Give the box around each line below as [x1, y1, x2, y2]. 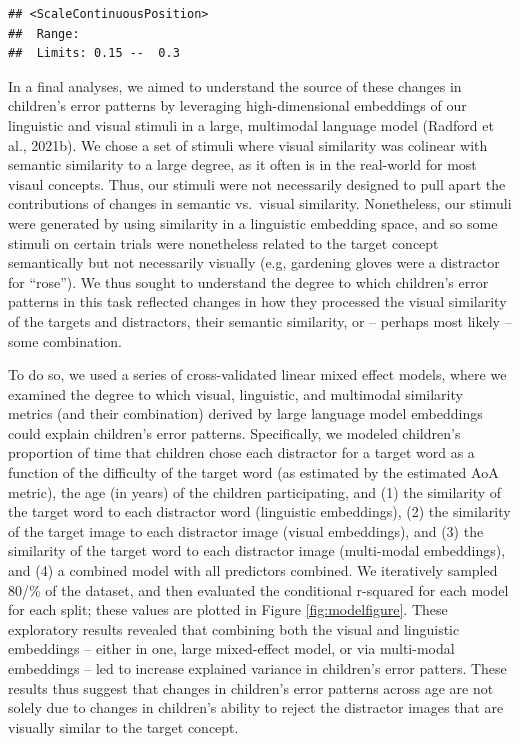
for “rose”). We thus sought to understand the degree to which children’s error [8, 271, 489, 292]
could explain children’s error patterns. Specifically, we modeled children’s [8, 422, 461, 443]
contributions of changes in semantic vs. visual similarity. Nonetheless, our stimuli [8, 193, 512, 214]
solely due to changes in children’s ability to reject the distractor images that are [8, 697, 504, 718]
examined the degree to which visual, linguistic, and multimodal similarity [8, 383, 463, 404]
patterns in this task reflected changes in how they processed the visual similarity [8, 291, 507, 312]
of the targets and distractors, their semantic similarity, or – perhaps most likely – [8, 310, 512, 331]
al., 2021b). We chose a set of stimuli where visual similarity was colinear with [8, 134, 488, 155]
